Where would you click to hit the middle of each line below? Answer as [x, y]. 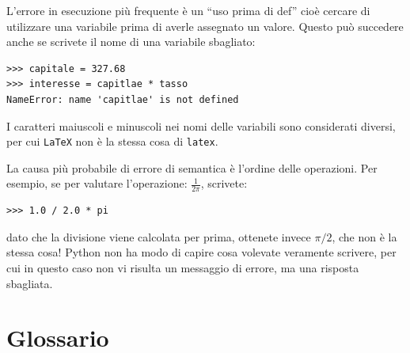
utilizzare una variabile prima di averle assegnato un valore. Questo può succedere [205, 26]
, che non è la [364, 236]
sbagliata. [30, 283]
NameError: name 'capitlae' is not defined [123, 99]
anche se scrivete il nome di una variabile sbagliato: [131, 42]
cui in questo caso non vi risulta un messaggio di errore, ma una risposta [183, 268]
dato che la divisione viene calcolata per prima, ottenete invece [159, 236]
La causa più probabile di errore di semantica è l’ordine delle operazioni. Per [192, 167]
